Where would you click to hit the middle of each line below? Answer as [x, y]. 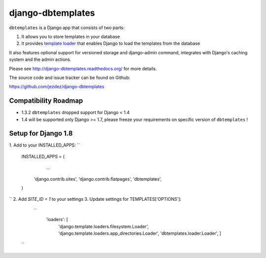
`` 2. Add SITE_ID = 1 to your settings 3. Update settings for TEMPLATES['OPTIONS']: [95, 199]
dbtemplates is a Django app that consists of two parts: [67, 28]
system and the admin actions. [40, 60]
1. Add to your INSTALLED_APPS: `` [45, 145]
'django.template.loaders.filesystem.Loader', [103, 226]
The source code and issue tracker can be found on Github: [70, 77]
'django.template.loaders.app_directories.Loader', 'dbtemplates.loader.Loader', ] [140, 233]
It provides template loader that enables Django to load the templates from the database [111, 43]
